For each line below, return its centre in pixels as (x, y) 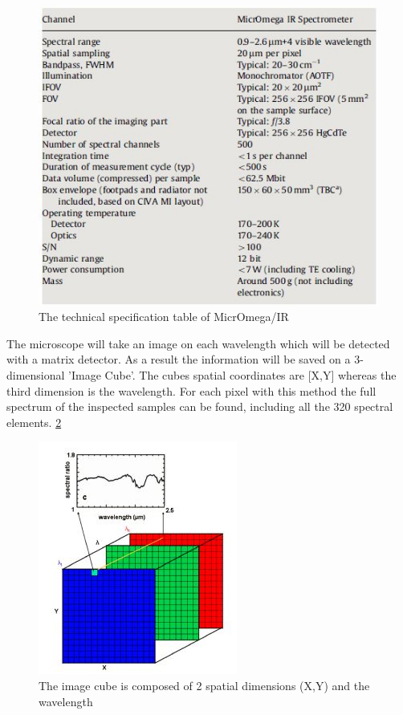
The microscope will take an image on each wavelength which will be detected (198, 343)
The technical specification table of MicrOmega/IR (164, 317)
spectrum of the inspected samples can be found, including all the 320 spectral (200, 406)
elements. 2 (34, 422)
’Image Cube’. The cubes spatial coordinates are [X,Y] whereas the (232, 375)
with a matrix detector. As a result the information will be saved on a (179, 359)
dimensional (36, 375)
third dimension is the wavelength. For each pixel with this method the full (191, 390)
